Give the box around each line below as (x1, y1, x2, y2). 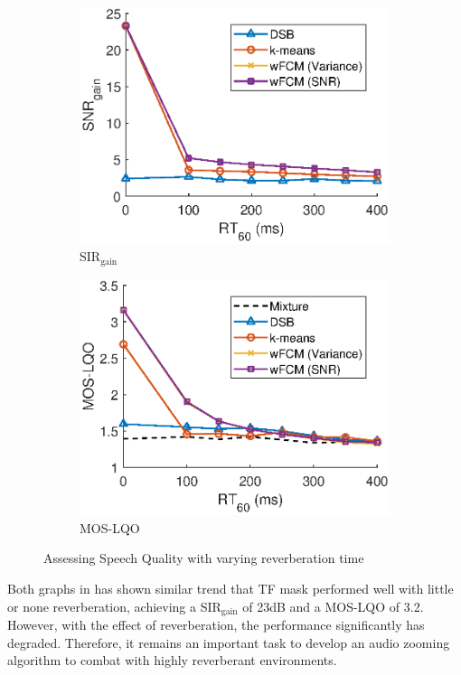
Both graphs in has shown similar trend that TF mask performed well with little (7, 579, 454, 598)
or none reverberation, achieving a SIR (7, 596, 221, 615)
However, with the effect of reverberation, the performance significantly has (7, 615, 425, 634)
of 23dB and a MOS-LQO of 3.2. (242, 596, 424, 615)
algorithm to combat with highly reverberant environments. (7, 651, 337, 670)
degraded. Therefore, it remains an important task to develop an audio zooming (7, 633, 450, 652)
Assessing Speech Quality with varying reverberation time (43, 548, 364, 567)
